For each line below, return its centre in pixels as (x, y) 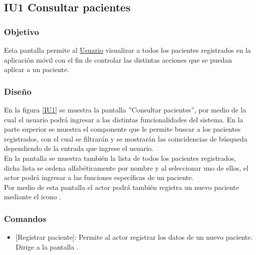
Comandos (25, 218)
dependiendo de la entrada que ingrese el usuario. (79, 148)
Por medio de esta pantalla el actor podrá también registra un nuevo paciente (122, 187)
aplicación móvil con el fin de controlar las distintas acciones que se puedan (118, 59)
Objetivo (21, 31)
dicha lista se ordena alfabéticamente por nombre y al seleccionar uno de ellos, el (126, 167)
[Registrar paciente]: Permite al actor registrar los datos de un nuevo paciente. (134, 237)
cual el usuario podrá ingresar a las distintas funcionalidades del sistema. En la (124, 119)
